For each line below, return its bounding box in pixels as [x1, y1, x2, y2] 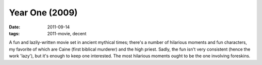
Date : [9, 24, 20, 30]
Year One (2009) [9, 7, 78, 18]
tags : [9, 30, 20, 36]
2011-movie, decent [47, 30, 87, 36]
